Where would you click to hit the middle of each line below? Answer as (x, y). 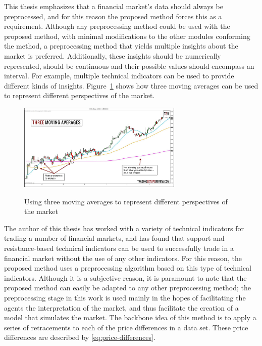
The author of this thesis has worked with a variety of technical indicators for (124, 228)
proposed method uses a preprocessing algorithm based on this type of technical (128, 268)
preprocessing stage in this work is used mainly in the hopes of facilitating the (125, 297)
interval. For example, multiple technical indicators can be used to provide (119, 76)
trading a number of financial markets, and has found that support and (114, 238)
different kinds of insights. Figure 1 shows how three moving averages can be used (131, 85)
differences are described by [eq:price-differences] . (80, 337)
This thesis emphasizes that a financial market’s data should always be (114, 6)
